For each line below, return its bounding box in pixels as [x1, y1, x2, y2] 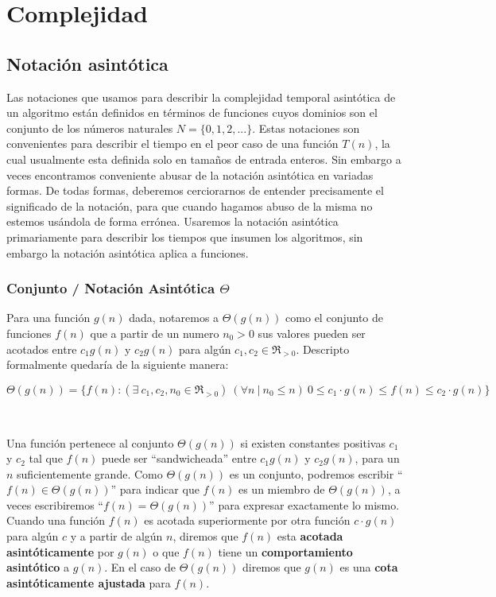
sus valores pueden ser [258, 324, 366, 341]
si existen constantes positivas [240, 434, 386, 451]
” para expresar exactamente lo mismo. [209, 496, 400, 513]
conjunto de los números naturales [6, 119, 173, 136]
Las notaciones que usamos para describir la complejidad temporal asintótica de [6, 88, 396, 105]
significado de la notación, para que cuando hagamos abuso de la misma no [6, 197, 373, 214]
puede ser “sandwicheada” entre [101, 450, 257, 467]
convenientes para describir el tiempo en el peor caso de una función [6, 135, 339, 152]
